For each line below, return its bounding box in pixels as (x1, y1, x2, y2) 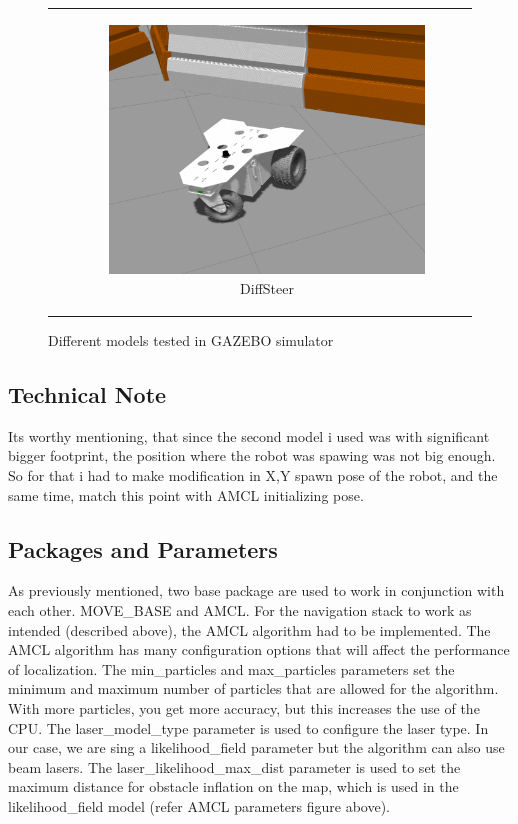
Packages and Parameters (8, 533, 278, 564)
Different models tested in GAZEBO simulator (48, 330, 334, 351)
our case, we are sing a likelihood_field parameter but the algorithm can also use (8, 737, 505, 758)
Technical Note (8, 379, 167, 410)
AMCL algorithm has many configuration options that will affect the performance (8, 639, 510, 660)
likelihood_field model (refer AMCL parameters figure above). (8, 795, 390, 816)
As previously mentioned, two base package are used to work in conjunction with (8, 580, 505, 601)
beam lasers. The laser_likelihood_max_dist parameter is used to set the (8, 756, 461, 777)
